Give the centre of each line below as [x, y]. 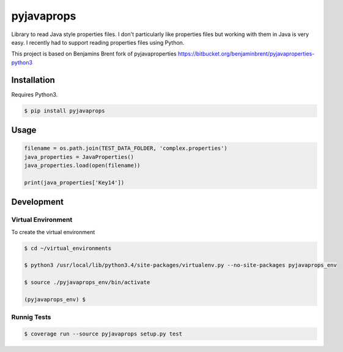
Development [38, 202]
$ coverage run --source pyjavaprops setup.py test [103, 334]
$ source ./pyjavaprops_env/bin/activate [87, 282]
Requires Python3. [35, 94]
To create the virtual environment [53, 232]
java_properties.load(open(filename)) [82, 165]
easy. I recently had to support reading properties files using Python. [98, 42]
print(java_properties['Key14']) [74, 182]
